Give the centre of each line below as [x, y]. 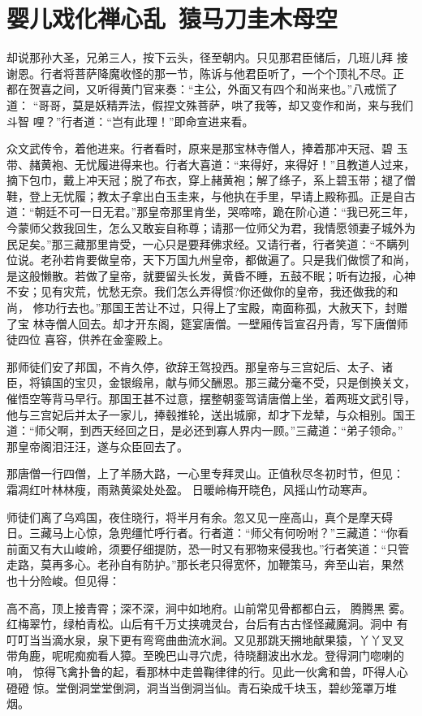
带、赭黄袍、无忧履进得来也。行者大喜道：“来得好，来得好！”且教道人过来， [211, 164]
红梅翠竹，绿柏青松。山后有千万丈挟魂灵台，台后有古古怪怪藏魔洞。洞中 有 [207, 624]
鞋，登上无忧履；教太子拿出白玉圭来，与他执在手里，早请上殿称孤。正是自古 [211, 195]
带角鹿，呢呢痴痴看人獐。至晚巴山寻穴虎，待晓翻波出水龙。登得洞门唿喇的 [205, 655]
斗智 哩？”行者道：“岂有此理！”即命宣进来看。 [130, 121]
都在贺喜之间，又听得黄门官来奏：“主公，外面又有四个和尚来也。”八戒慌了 [202, 89]
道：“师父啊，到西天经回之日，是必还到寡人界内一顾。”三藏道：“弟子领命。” [205, 430]
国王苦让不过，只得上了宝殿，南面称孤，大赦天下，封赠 [260, 308]
